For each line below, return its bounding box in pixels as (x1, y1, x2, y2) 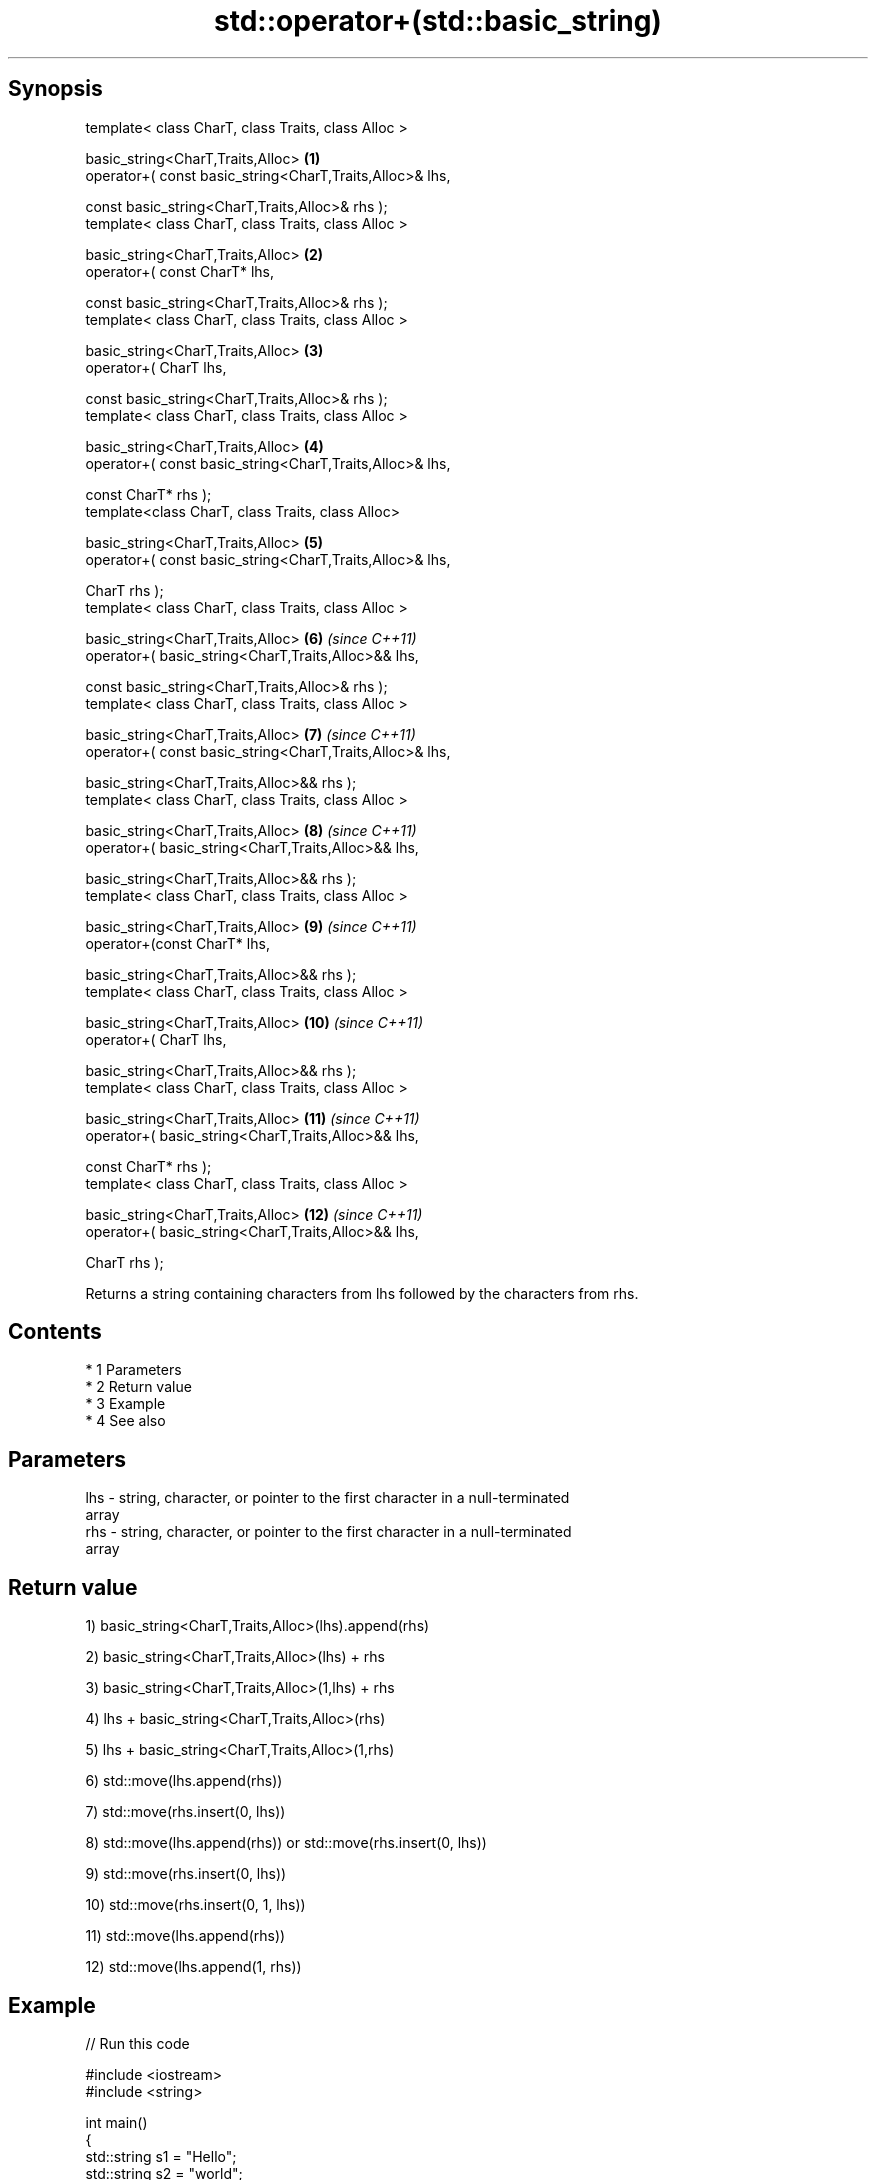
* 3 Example (85, 1395, 166, 1413)
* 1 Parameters (85, 1361, 182, 1379)
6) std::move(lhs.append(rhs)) (85, 1772, 283, 1790)
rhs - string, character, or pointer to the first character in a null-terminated (85, 1523, 572, 1541)
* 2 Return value (85, 1378, 192, 1396)
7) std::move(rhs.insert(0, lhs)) (85, 1803, 286, 1821)
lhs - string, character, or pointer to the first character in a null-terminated (85, 1489, 570, 1507)
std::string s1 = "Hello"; (85, 2147, 237, 2165)
